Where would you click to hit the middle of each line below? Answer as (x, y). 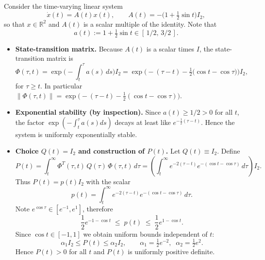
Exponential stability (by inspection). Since (88, 112)
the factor (30, 122)
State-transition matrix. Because (69, 48)
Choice (27, 150)
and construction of (111, 150)
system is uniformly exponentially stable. (76, 134)
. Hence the (218, 122)
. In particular (61, 86)
